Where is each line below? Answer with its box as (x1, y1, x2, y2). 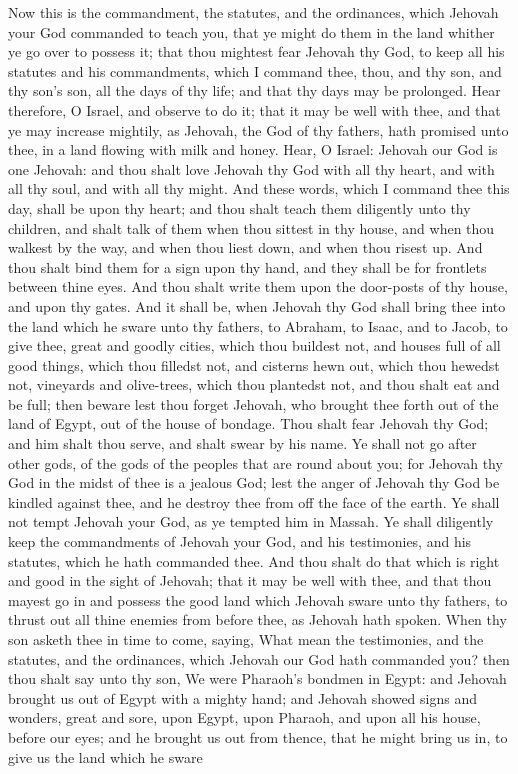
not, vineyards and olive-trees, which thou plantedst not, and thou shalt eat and (8, 374, 500, 395)
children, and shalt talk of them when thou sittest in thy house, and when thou (8, 217, 495, 238)
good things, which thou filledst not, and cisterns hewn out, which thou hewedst (8, 354, 500, 375)
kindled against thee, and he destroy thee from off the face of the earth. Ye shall (8, 491, 500, 512)
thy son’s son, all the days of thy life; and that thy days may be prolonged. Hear (8, 80, 501, 101)
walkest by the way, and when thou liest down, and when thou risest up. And (8, 237, 483, 258)
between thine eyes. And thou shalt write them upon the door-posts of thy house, (8, 276, 508, 297)
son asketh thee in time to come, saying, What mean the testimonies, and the (8, 629, 484, 649)
